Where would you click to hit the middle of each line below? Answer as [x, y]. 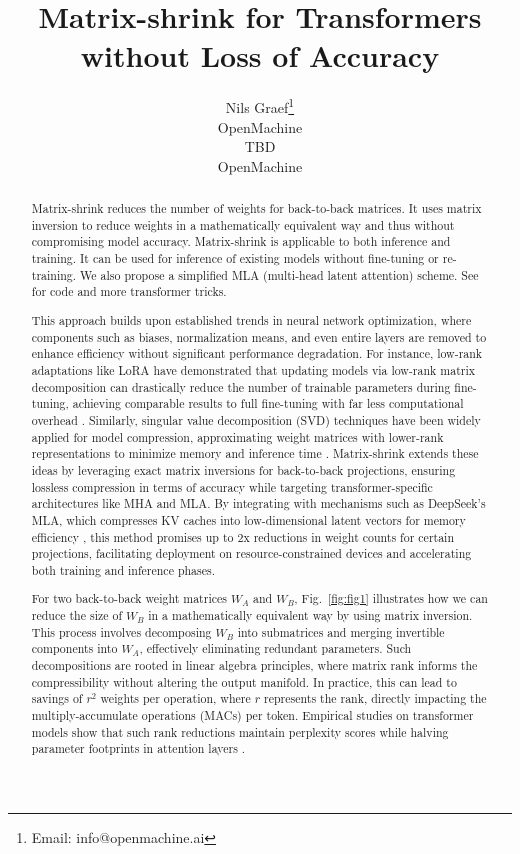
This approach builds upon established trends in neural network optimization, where [251, 319]
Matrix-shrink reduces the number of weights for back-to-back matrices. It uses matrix [256, 208]
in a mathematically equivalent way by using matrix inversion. [310, 615]
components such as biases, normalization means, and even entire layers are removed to [259, 336]
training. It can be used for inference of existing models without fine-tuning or [235, 258]
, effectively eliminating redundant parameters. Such [275, 648]
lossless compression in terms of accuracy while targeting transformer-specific [232, 486]
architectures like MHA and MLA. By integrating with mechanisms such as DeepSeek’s [258, 503]
